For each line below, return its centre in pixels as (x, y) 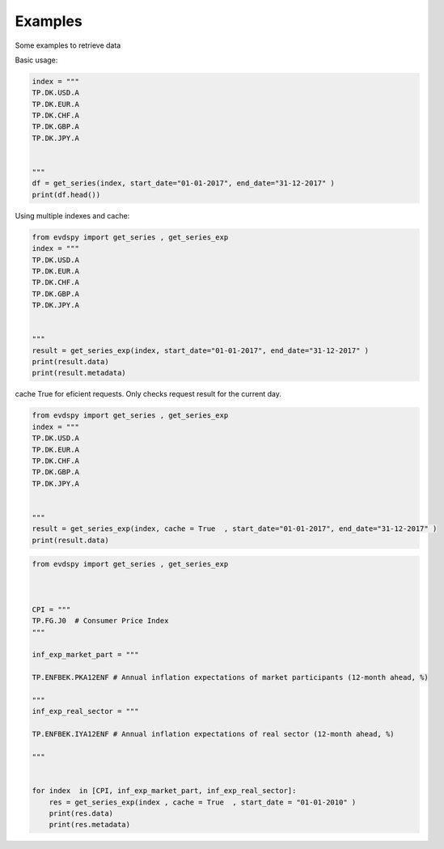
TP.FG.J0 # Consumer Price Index (100, 621)
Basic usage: (36, 60)
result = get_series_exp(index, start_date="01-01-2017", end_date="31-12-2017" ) (201, 350)
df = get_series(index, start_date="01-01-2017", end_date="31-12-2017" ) (184, 183)
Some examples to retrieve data (68, 45)
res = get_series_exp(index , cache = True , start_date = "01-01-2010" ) (203, 802)
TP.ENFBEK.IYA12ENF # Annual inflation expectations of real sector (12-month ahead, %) (214, 734)
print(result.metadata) (79, 373)
